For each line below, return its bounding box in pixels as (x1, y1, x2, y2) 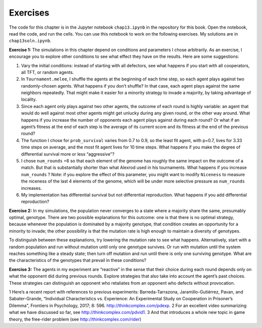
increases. (21, 185, 42, 191)
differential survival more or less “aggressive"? (21, 151, 115, 157)
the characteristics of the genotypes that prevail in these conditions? (9, 257, 147, 263)
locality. (21, 96, 37, 102)
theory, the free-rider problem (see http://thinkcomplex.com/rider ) (9, 316, 142, 322)
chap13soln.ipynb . (9, 38, 51, 44)
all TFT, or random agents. (21, 69, 74, 75)
